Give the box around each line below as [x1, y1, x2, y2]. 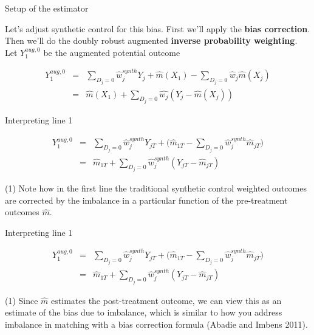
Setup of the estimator [5, 2, 89, 14]
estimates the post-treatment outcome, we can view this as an [51, 294, 282, 306]
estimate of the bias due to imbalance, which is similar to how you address [5, 306, 282, 319]
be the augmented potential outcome [43, 46, 180, 58]
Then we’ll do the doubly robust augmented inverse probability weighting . [5, 34, 298, 47]
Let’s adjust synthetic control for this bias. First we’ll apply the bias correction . [5, 22, 310, 35]
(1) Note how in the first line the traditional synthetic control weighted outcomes [5, 182, 307, 194]
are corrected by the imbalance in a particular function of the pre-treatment [5, 193, 288, 206]
